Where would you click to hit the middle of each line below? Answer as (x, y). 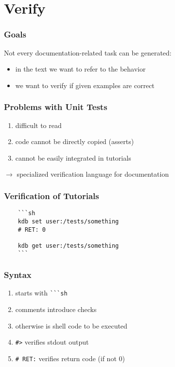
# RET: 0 (32, 229)
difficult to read (38, 125)
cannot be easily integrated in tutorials (73, 157)
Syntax (18, 275)
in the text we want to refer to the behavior (80, 69)
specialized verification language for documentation (93, 174)
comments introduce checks (56, 309)
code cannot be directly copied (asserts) (75, 141)
